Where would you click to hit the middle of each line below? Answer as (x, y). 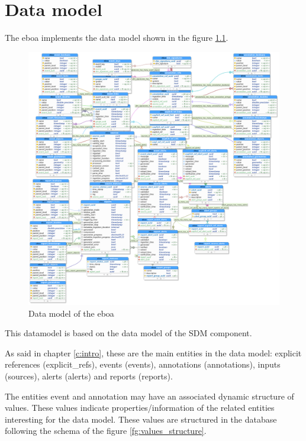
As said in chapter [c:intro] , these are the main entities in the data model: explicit (153, 353)
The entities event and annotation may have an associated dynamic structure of (149, 396)
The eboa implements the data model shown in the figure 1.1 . (117, 38)
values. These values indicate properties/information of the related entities (140, 408)
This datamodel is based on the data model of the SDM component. (128, 333)
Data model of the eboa (71, 313)
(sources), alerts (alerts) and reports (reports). (89, 376)
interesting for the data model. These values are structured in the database (141, 419)
